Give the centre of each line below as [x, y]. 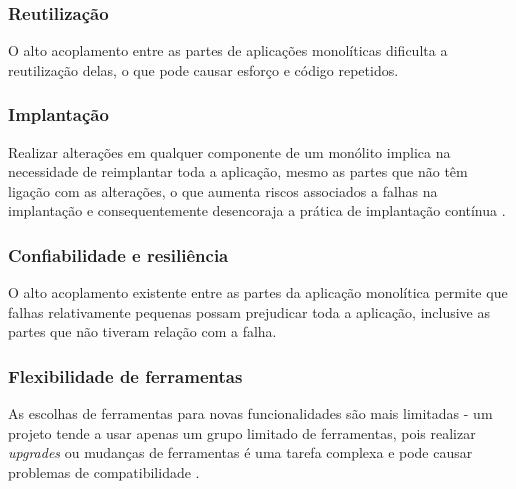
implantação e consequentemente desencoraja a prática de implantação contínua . [257, 210]
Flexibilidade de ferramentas [125, 375]
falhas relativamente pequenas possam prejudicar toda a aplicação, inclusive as [249, 311]
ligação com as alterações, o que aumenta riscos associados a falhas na [223, 190]
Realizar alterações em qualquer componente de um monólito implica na [229, 151]
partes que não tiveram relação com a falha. [142, 331]
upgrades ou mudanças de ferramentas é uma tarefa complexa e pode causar [240, 452]
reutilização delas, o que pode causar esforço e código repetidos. [203, 69]
